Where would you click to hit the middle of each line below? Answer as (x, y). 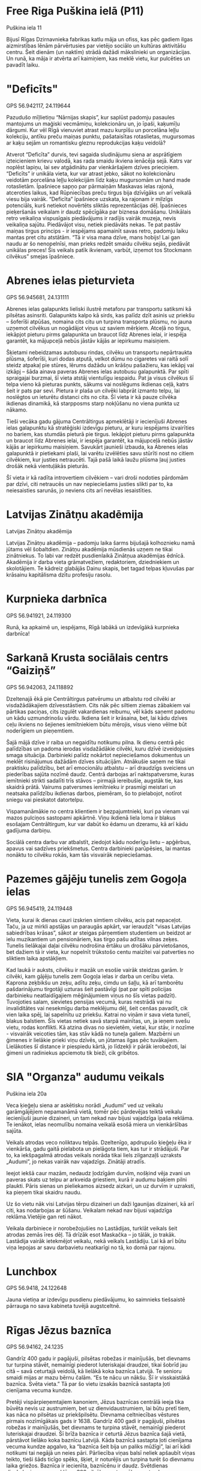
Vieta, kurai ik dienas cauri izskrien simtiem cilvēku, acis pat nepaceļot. (94, 920)
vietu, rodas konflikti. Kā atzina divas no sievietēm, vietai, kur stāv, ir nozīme (100, 1027)
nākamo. (17, 410)
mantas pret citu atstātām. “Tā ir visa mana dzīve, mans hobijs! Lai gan (93, 237)
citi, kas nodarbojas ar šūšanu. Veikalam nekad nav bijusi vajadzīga (89, 1210)
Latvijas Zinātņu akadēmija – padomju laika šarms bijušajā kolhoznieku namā (101, 543)
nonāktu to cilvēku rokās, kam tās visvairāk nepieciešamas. (79, 855)
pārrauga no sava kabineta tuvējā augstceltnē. (64, 1306)
